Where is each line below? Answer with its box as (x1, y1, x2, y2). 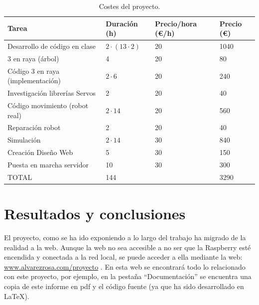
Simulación (7, 135, 41, 145)
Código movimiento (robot (7, 100, 89, 110)
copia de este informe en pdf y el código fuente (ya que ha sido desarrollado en (4, 281, 244, 291)
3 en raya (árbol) (7, 53, 59, 63)
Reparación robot (7, 122, 61, 133)
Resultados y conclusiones (4, 203, 186, 224)
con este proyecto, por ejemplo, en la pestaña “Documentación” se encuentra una (4, 271, 252, 282)
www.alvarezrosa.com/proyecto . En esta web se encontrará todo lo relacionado (4, 261, 246, 272)
